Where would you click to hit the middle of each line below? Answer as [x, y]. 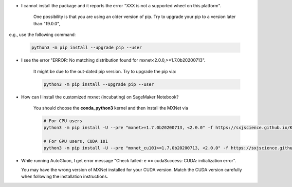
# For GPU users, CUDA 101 [76, 141]
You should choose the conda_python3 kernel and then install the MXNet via [111, 108]
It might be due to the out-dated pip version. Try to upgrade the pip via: [105, 71]
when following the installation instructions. [64, 177]
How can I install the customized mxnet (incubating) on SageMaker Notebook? [100, 97]
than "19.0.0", [47, 23]
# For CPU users [63, 121]
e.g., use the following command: [42, 35]
